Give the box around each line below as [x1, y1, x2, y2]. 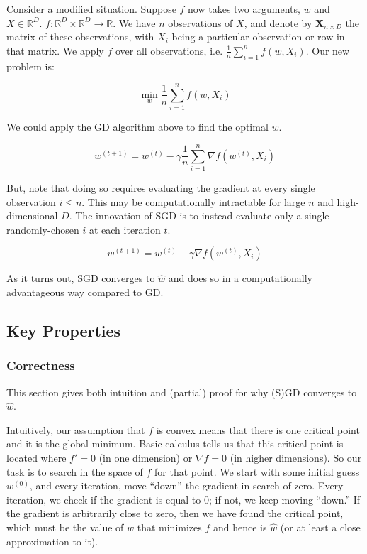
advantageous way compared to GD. [6, 284, 164, 299]
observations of [168, 15, 233, 30]
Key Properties [6, 319, 121, 341]
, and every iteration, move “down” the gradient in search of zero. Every [29, 478, 344, 493]
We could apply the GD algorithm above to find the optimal [6, 119, 269, 134]
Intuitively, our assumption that [6, 422, 145, 437]
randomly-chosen [6, 222, 79, 237]
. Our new [305, 43, 350, 58]
